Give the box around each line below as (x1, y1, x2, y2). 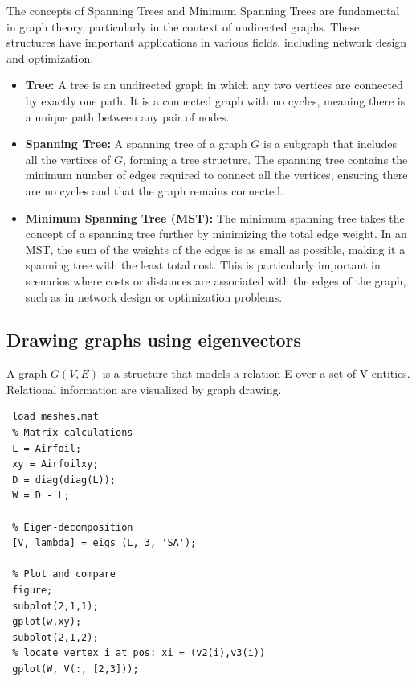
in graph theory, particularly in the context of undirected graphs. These (6, 18, 360, 35)
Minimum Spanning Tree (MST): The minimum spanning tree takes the (25, 209, 405, 226)
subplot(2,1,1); (12, 600, 99, 612)
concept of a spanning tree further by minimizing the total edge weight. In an (25, 225, 407, 242)
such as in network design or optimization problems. (25, 288, 283, 305)
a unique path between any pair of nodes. (25, 108, 230, 125)
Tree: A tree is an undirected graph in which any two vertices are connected (25, 76, 403, 93)
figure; (12, 585, 53, 597)
